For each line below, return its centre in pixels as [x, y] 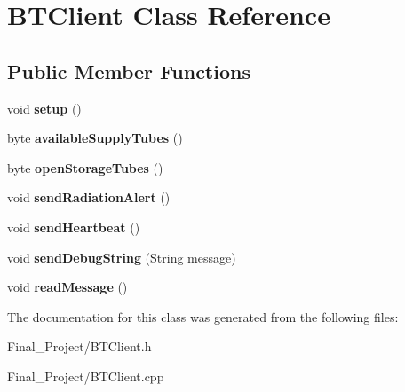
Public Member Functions [129, 71]
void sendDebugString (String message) [122, 257]
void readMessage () [67, 287]
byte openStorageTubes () [85, 167]
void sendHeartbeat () [74, 227]
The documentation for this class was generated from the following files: [203, 316]
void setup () [44, 108]
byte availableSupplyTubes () [95, 138]
